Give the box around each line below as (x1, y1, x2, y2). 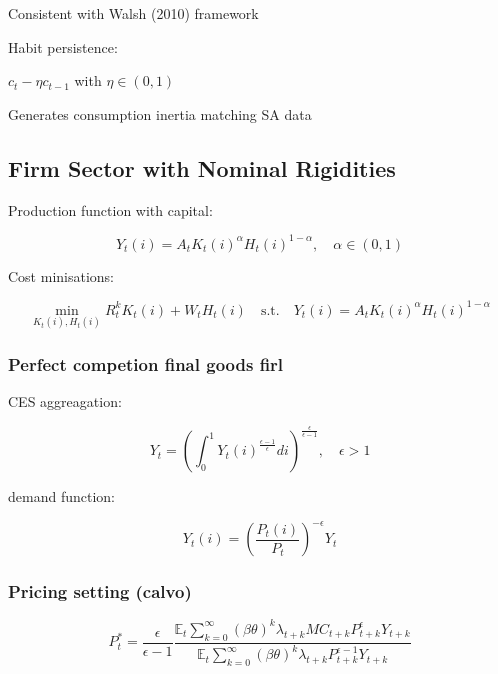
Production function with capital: (8, 199, 213, 220)
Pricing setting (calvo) (8, 579, 192, 604)
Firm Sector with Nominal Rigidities (8, 152, 396, 183)
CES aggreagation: (8, 391, 122, 412)
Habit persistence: (8, 36, 118, 57)
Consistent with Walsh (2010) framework (8, 3, 259, 23)
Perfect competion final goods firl (8, 351, 284, 376)
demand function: (8, 486, 115, 507)
